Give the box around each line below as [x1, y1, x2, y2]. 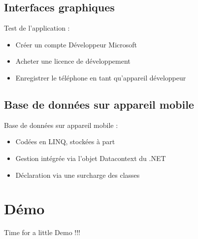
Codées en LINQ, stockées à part [15, 136, 115, 147]
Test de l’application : [4, 23, 70, 33]
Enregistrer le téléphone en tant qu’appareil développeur [15, 72, 186, 82]
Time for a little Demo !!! [4, 227, 80, 238]
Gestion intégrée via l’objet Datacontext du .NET [15, 153, 166, 163]
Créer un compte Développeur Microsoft [15, 39, 137, 49]
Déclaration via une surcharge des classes [15, 169, 140, 180]
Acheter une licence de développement [15, 56, 131, 66]
